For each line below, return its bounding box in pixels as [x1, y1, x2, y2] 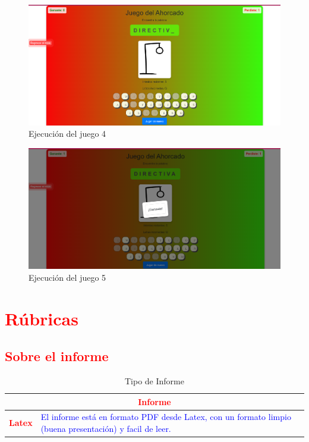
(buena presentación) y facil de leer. [40, 422, 171, 434]
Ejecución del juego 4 [29, 127, 106, 140]
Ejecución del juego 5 [29, 271, 106, 283]
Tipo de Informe [125, 374, 184, 387]
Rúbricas [5, 306, 78, 330]
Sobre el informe [5, 347, 109, 365]
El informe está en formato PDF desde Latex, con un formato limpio [40, 410, 291, 423]
